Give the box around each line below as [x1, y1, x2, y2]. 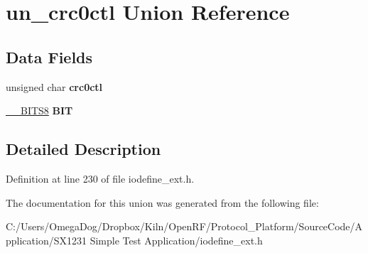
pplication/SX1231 [6, 232, 87, 247]
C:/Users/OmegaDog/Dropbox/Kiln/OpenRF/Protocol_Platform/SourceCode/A [6, 219, 363, 234]
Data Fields [6, 45, 93, 68]
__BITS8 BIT [6, 103, 73, 118]
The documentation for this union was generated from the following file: [6, 195, 319, 210]
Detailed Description [6, 138, 161, 160]
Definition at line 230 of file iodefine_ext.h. [6, 171, 195, 185]
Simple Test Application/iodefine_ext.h [90, 232, 263, 247]
